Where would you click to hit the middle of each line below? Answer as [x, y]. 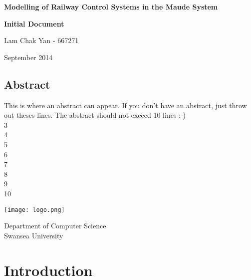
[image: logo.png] [34, 210]
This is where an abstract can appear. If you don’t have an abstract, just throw [125, 105]
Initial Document [34, 23]
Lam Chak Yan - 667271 [41, 40]
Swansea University [34, 235]
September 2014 [28, 57]
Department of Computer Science [55, 226]
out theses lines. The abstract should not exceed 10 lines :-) [95, 115]
